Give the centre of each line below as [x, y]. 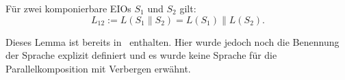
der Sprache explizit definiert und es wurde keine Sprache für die [141, 55]
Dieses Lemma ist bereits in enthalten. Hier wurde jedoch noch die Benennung [172, 41]
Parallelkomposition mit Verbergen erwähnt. [98, 68]
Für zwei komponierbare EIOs [68, 8]
